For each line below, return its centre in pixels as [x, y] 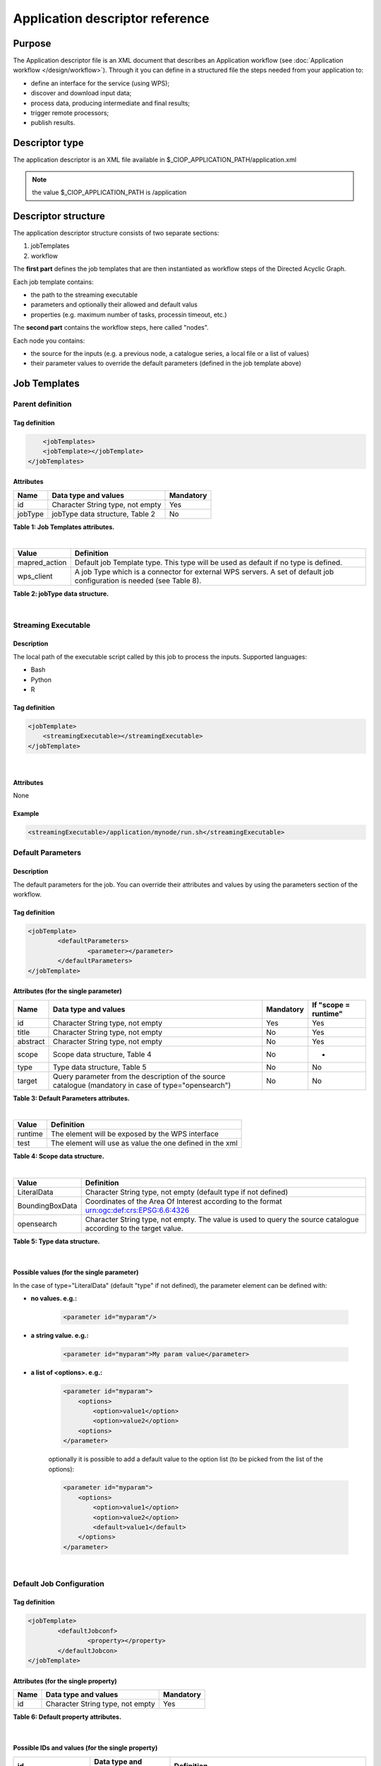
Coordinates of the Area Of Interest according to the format [183, 1202]
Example [26, 814]
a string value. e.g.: [60, 1336]
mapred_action [42, 563]
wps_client [35, 576]
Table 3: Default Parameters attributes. [71, 1098]
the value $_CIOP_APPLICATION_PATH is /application [109, 192]
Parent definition [42, 404]
